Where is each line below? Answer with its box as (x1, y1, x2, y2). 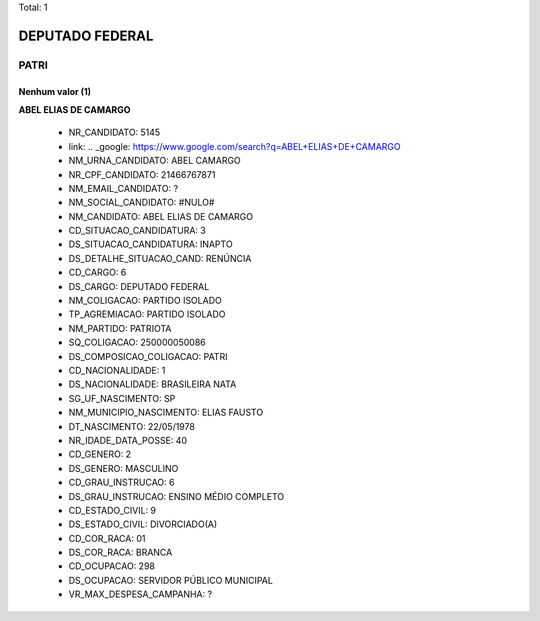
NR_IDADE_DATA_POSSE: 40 (68, 434, 188, 446)
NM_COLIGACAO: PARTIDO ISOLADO (68, 295, 222, 307)
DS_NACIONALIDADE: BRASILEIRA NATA (68, 378, 237, 390)
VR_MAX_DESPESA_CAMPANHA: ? (68, 588, 213, 600)
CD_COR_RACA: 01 (68, 532, 146, 544)
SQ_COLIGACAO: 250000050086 (68, 336, 207, 349)
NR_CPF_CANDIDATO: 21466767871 (68, 168, 216, 180)
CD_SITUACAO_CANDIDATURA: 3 (68, 225, 207, 237)
